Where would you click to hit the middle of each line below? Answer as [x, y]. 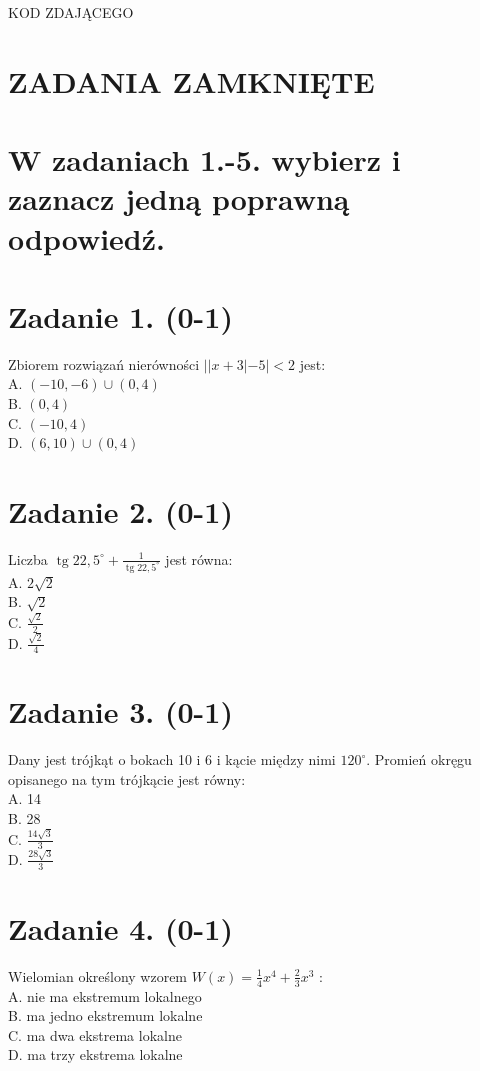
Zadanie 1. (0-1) [120, 315]
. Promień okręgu [419, 759]
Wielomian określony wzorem [98, 975]
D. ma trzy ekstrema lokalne [95, 1054]
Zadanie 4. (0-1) [120, 927]
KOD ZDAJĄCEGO [71, 12]
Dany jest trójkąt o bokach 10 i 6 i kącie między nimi [172, 759]
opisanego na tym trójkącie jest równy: [127, 778]
